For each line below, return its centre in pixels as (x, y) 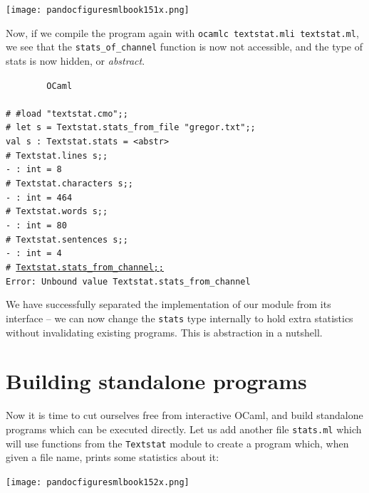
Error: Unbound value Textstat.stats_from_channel (128, 281)
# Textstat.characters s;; (69, 184)
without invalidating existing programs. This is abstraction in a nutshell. (164, 332)
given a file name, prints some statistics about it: (113, 457)
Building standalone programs (156, 381)
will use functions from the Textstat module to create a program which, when (177, 443)
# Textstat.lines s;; (57, 155)
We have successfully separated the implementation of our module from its (168, 304)
